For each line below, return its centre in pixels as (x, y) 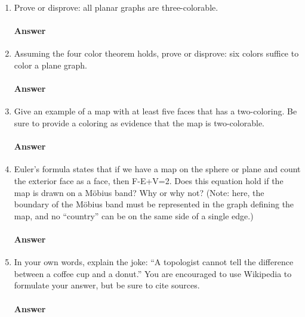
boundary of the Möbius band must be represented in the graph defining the (154, 204)
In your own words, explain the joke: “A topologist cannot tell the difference (154, 262)
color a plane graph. (51, 65)
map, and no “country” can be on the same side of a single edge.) (134, 215)
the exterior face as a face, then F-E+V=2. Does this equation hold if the (149, 180)
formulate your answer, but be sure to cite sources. (107, 285)
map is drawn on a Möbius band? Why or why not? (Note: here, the (139, 192)
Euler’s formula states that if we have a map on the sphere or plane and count (157, 169)
